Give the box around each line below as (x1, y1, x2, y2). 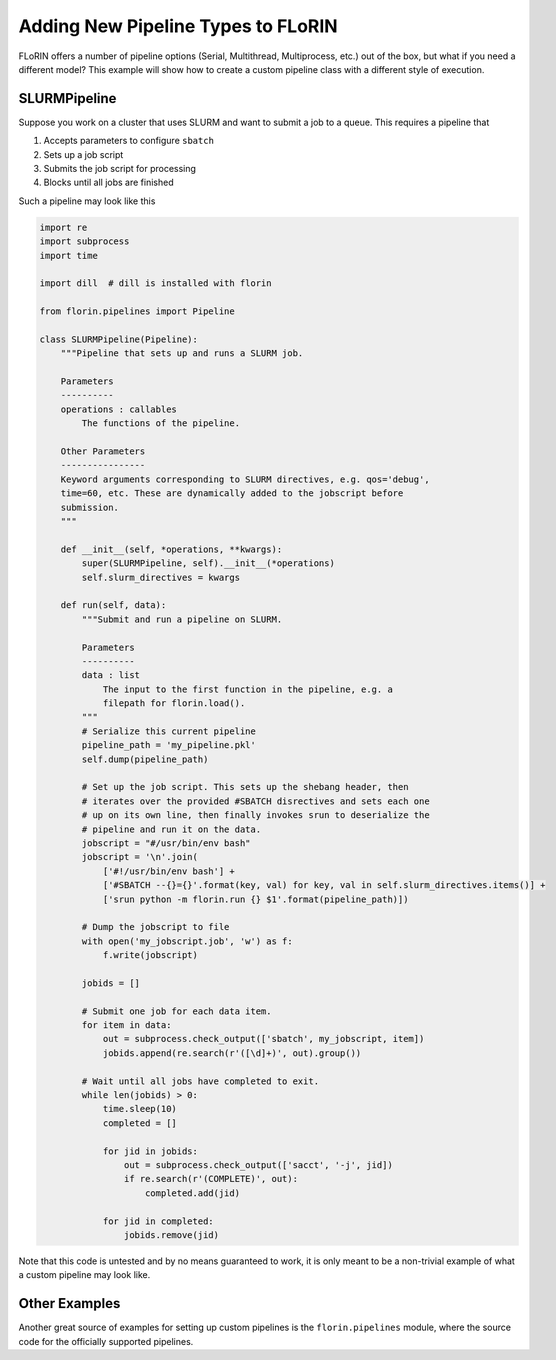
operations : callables (60, 403, 177, 415)
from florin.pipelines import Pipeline (39, 306, 235, 317)
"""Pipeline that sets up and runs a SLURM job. (60, 348, 304, 359)
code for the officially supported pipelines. (18, 1335, 194, 1347)
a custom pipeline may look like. (18, 1269, 151, 1281)
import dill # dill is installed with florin (39, 278, 272, 289)
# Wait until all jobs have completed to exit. (81, 1075, 320, 1087)
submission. (60, 501, 120, 513)
